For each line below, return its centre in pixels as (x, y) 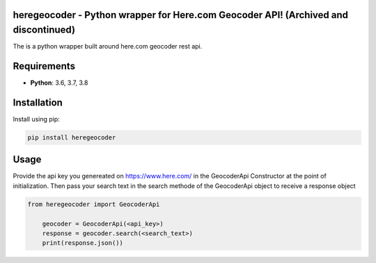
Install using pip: (37, 119)
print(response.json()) (83, 243)
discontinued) (44, 30)
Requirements (44, 66)
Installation (38, 102)
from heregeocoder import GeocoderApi (94, 204)
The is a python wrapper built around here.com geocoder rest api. (108, 46)
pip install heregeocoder (72, 137)
